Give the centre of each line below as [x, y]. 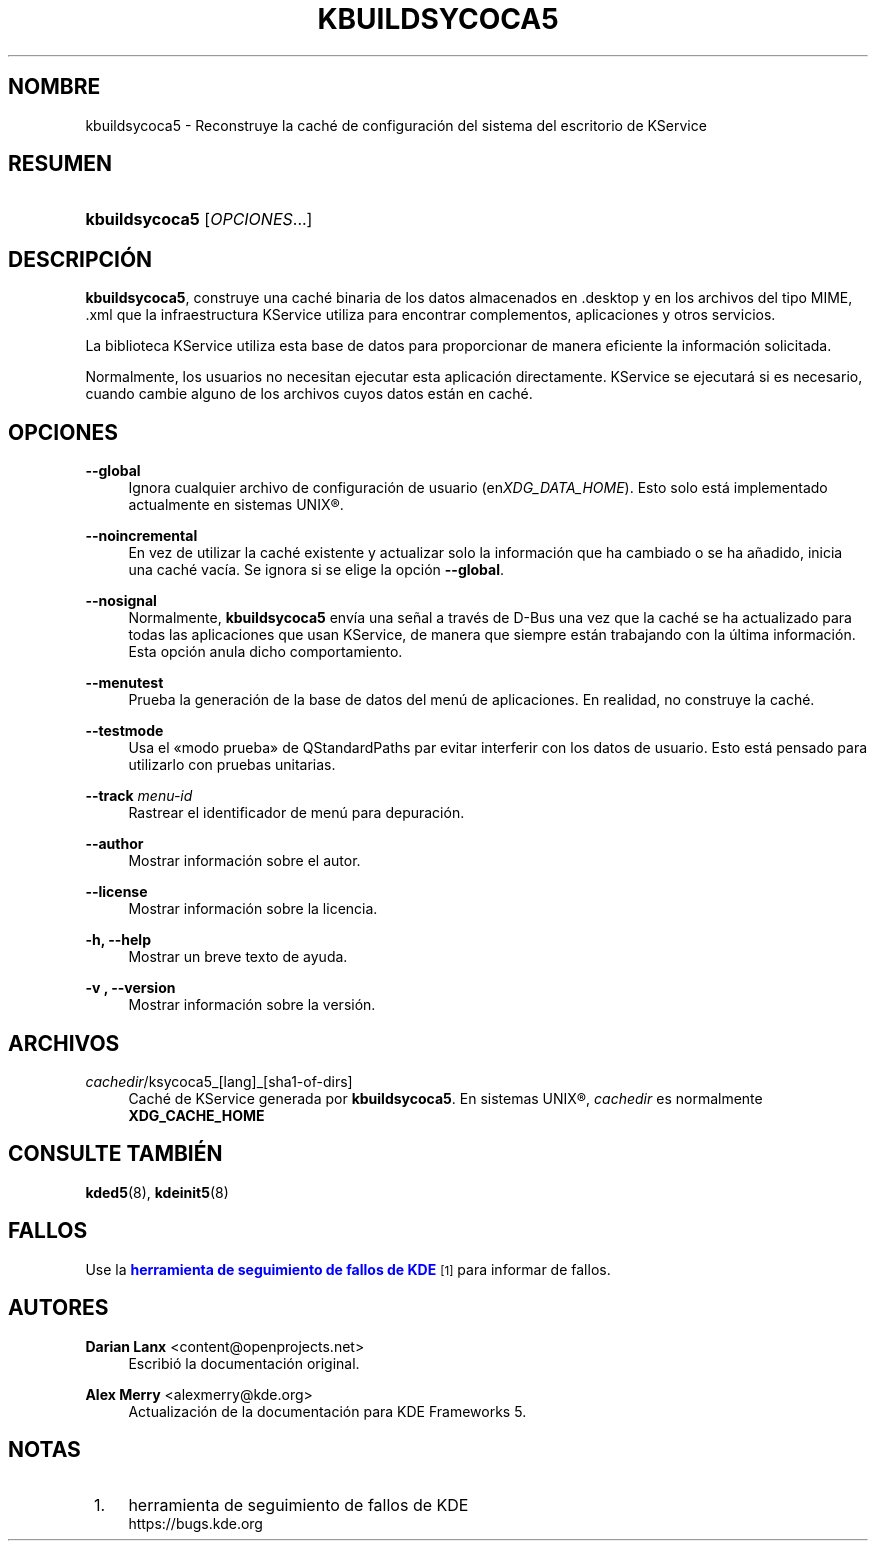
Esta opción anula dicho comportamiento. [265, 652]
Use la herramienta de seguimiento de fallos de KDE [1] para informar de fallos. [348, 1269]
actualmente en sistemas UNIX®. [236, 505]
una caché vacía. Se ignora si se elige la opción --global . [316, 570]
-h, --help [118, 940]
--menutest [124, 683]
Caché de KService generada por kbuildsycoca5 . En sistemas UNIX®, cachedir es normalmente [445, 1098]
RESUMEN [60, 164]
